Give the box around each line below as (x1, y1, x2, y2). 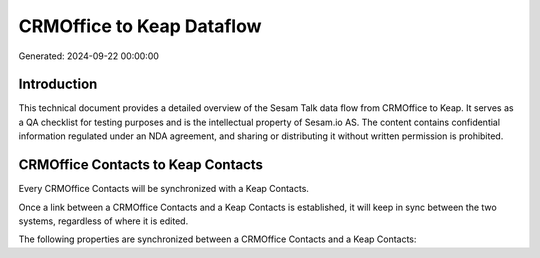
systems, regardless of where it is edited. (18, 215, 189, 227)
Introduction (18, 76, 98, 93)
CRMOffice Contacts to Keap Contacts (18, 156, 264, 174)
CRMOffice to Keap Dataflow (18, 15, 262, 37)
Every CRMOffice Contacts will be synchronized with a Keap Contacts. (18, 183, 310, 195)
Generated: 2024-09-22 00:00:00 (18, 50, 160, 62)
